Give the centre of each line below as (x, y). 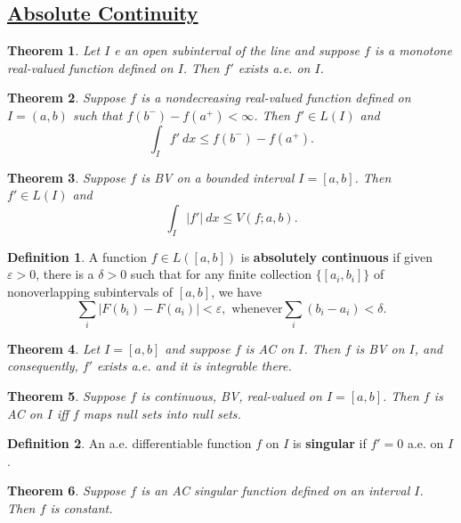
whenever (257, 309)
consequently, (43, 366)
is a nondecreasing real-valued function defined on (276, 98)
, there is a (65, 274)
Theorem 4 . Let (54, 348)
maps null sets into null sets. (162, 413)
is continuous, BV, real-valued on (231, 396)
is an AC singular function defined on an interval (275, 490)
